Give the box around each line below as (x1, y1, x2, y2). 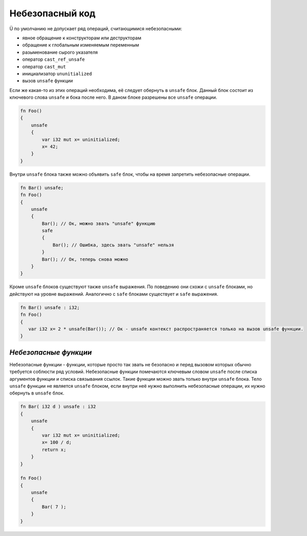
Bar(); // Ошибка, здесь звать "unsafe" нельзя (52, 242, 174, 248)
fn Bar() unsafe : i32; (20, 305, 80, 310)
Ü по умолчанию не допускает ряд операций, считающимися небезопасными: (9, 26, 183, 32)
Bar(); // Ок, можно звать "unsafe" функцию (41, 220, 156, 226)
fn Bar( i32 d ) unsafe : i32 (20, 404, 96, 410)
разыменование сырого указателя (22, 49, 98, 55)
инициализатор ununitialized (22, 71, 92, 77)
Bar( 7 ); (41, 504, 67, 509)
